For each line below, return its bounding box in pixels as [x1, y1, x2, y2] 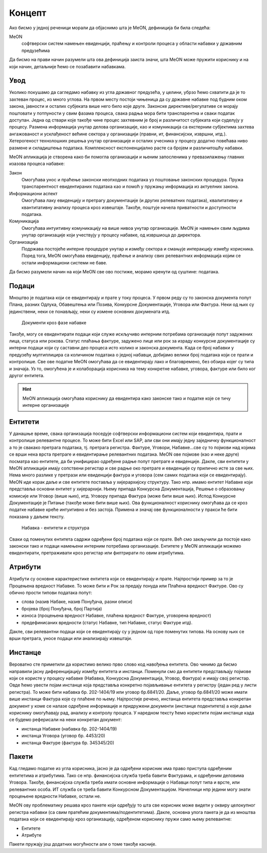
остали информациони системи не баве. [21, 259, 107, 265]
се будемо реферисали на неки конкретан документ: [9, 717, 122, 723]
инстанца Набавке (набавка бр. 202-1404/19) [21, 725, 117, 731]
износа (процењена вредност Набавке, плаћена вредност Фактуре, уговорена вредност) [21, 613, 212, 619]
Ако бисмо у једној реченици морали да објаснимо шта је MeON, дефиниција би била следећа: [9, 25, 211, 31]
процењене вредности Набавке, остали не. [9, 793, 101, 799]
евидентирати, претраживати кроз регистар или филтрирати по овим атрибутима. [9, 550, 185, 556]
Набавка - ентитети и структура [21, 525, 89, 531]
